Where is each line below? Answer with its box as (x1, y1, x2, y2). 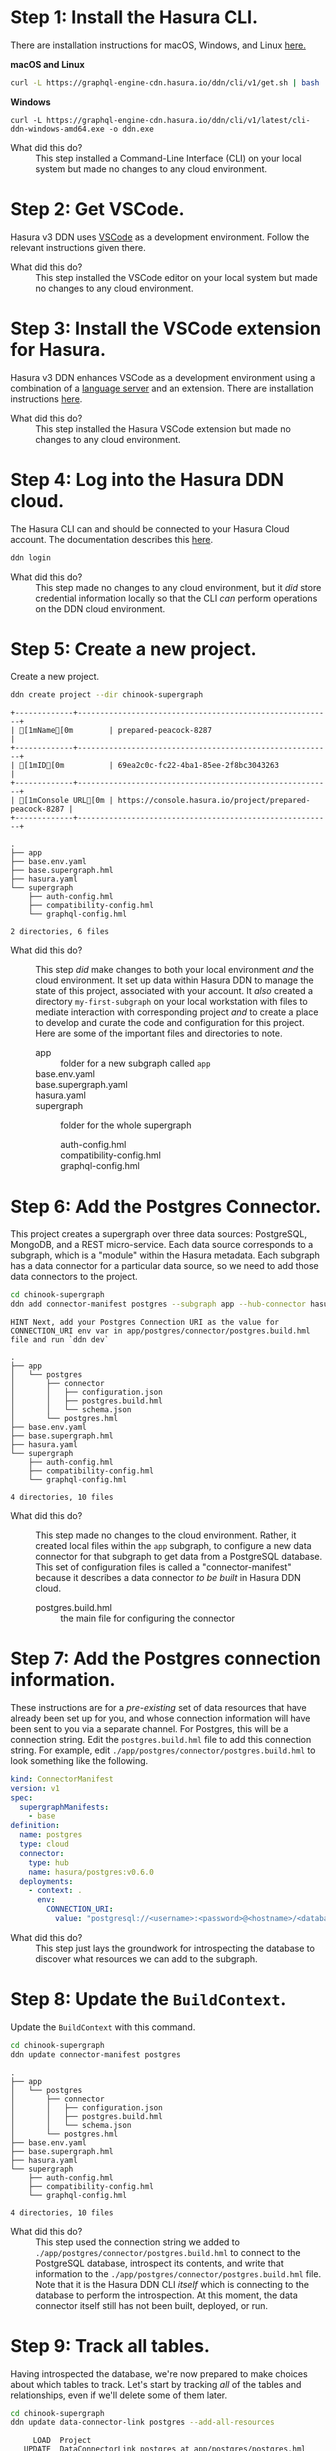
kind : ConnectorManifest (10, 1774, 114, 1784)
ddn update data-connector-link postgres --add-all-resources (10, 2417, 275, 2428)
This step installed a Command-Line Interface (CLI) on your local (35, 152, 302, 164)
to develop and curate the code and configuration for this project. (35, 1017, 305, 1029)
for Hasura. (10, 338, 107, 361)
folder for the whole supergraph (60, 1119, 192, 1131)
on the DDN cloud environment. (35, 602, 166, 615)
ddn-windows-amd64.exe (10, 124, 105, 134)
